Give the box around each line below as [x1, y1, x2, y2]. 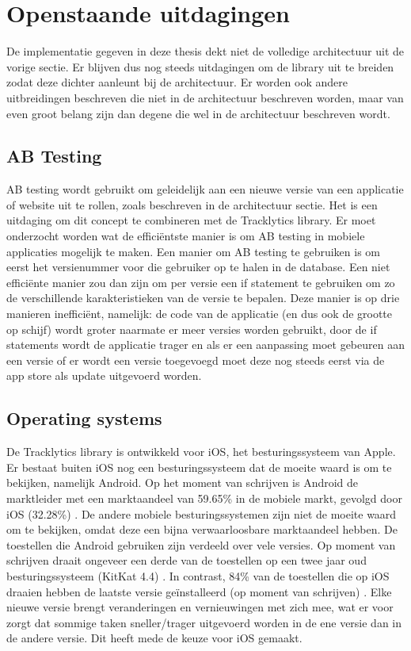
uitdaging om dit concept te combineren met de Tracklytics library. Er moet [6, 212, 376, 228]
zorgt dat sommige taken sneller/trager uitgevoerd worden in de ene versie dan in [6, 614, 402, 630]
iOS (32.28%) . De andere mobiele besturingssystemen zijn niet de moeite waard [6, 505, 397, 522]
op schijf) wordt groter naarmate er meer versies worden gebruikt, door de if [6, 320, 377, 337]
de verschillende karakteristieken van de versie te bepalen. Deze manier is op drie [6, 289, 400, 306]
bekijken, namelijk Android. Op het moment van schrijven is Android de [6, 474, 359, 491]
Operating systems [6, 406, 162, 431]
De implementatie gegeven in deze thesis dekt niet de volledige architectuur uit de [6, 43, 405, 59]
